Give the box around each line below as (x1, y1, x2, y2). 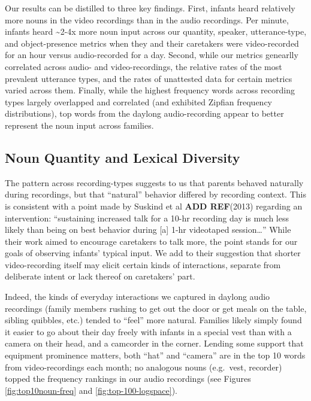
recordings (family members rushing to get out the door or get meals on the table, (5, 302, 307, 314)
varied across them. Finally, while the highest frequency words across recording (5, 84, 295, 96)
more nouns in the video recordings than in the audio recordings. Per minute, (5, 13, 289, 26)
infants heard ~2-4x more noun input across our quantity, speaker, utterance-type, (5, 25, 307, 38)
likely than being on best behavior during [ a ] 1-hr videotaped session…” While (5, 223, 291, 236)
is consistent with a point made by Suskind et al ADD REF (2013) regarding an (5, 199, 303, 212)
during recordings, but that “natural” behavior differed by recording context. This (5, 188, 306, 200)
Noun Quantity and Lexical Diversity (5, 148, 240, 166)
